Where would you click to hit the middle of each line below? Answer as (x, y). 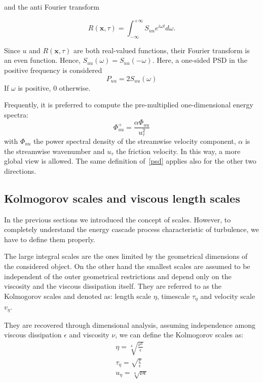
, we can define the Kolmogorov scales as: (179, 335)
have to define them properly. (50, 239)
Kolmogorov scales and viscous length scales (122, 198)
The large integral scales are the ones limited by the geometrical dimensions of (126, 256)
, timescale (173, 296)
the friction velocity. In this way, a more (178, 151)
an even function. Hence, (42, 60)
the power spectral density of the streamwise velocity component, (135, 141)
